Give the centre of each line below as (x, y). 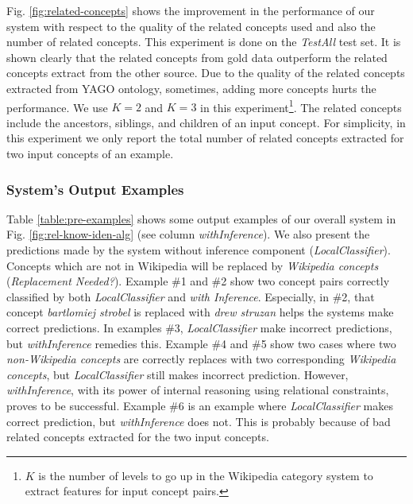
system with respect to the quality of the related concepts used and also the (191, 26)
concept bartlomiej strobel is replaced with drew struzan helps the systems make (200, 312)
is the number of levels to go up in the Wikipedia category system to (206, 475)
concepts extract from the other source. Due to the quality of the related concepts (206, 73)
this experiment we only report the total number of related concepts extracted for (205, 138)
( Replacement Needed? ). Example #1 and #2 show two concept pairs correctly (198, 281)
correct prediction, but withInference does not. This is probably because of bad (199, 421)
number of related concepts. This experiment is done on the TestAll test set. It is (204, 42)
